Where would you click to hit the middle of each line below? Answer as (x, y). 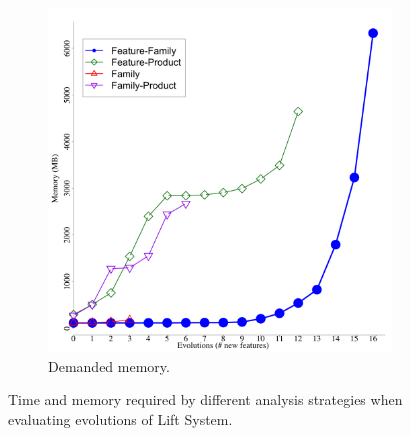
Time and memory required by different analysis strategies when (205, 399)
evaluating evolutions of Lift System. (120, 418)
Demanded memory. (109, 365)
